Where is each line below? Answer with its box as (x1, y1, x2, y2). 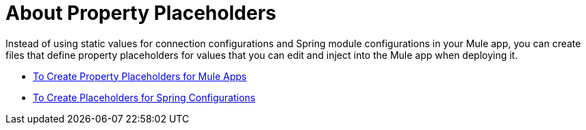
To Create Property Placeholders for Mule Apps (33, 70, 247, 82)
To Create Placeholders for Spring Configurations (33, 91, 256, 103)
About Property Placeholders (5, 1, 277, 25)
